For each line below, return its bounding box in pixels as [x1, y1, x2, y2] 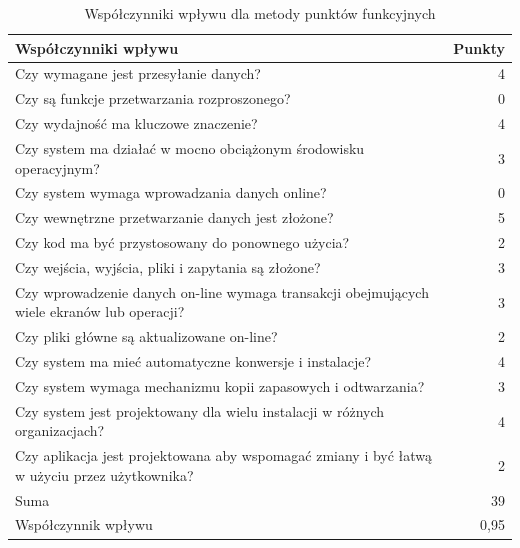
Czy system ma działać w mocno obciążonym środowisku [15, 137, 365, 158]
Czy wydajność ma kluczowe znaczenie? [15, 113, 258, 134]
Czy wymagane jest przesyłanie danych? [15, 63, 261, 84]
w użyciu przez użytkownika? [15, 464, 194, 485]
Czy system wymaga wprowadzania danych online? [15, 182, 327, 203]
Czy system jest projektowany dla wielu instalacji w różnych [15, 400, 385, 421]
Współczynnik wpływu [15, 514, 153, 535]
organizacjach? [15, 420, 105, 441]
